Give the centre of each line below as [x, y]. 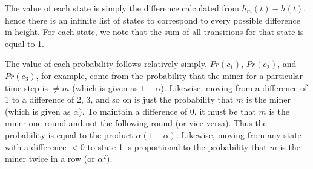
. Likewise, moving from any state [239, 134]
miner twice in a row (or [50, 158]
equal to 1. [25, 43]
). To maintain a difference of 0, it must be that [167, 111]
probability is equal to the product [69, 134]
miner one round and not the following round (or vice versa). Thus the [136, 123]
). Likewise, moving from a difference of [234, 87]
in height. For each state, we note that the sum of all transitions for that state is [154, 32]
